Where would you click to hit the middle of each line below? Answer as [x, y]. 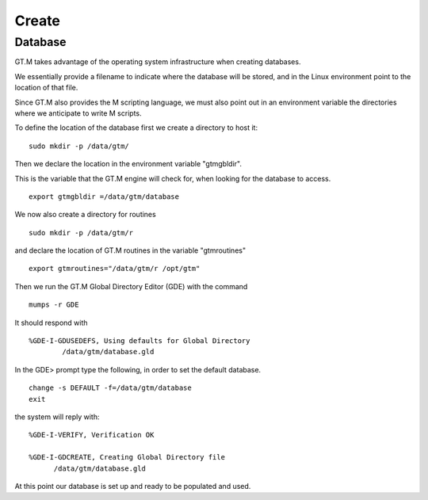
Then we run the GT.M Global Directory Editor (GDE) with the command [131, 286]
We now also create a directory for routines [85, 215]
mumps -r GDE [54, 305]
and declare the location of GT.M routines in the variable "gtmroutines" [130, 250]
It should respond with [51, 323]
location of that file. [46, 88]
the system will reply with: [57, 417]
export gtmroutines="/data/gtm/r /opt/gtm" [115, 269]
